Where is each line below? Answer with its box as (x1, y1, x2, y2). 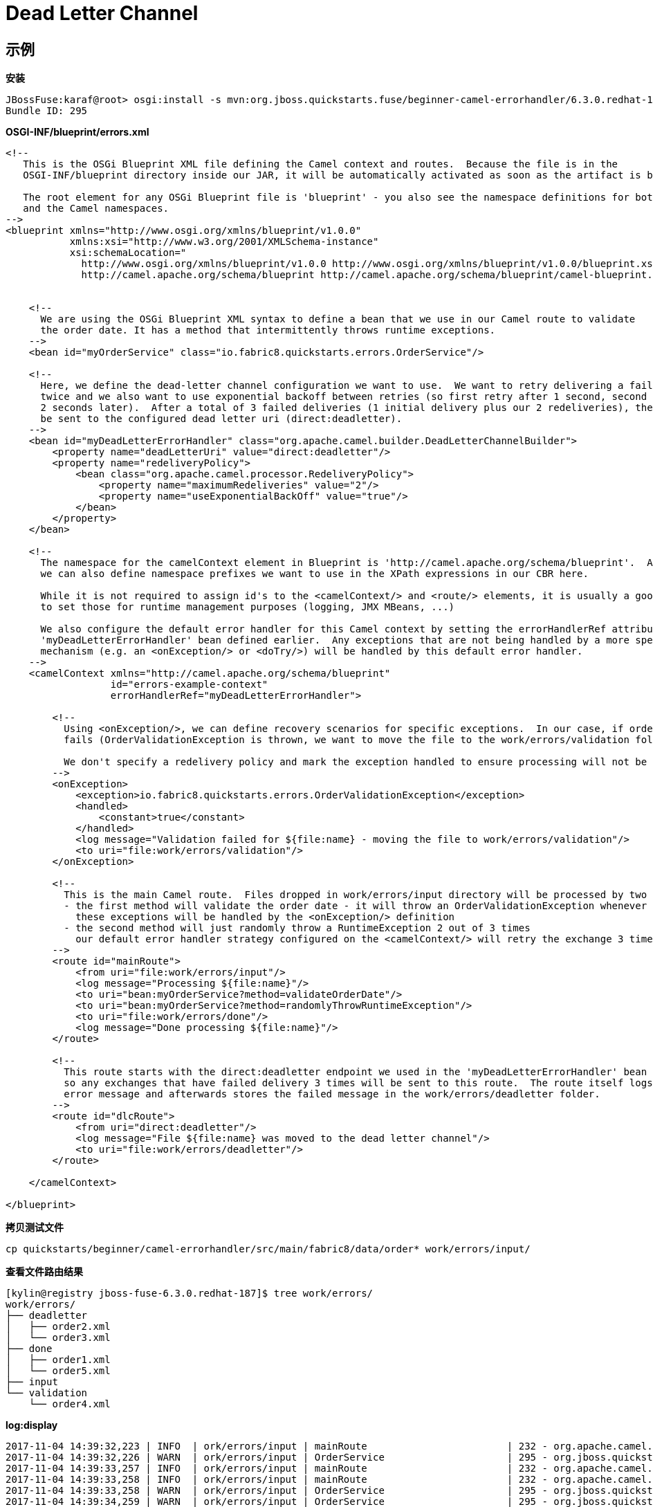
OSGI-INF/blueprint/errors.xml (6, 126, 149, 138)
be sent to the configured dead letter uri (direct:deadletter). (40, 413, 403, 425)
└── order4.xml (28, 1398, 111, 1410)
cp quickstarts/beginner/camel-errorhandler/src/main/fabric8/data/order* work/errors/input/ (6, 1243, 531, 1255)
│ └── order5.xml (6, 1365, 111, 1377)
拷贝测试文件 (6, 1221, 64, 1234)
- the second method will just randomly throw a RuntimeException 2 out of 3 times (64, 922, 531, 934)
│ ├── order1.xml (6, 1354, 111, 1366)
